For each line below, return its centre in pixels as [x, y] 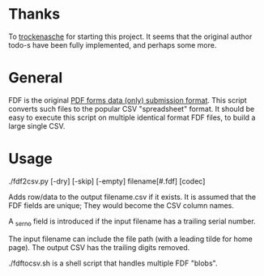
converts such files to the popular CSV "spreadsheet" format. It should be [132, 108]
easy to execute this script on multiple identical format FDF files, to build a [132, 117]
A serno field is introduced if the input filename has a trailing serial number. [132, 222]
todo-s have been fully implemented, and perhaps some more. [113, 45]
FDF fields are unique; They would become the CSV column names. [121, 205]
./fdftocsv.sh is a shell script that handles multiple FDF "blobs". [113, 263]
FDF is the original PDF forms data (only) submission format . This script [128, 100]
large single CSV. [37, 125]
